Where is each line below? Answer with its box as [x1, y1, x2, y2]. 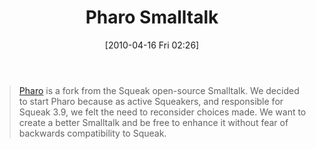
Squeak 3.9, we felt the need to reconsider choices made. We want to [18, 106, 307, 118]
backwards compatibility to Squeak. [18, 127, 167, 139]
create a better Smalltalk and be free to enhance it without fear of [18, 116, 289, 128]
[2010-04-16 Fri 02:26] [104, 39, 200, 51]
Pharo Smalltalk [85, 6, 219, 29]
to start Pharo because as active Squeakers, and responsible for [18, 95, 284, 107]
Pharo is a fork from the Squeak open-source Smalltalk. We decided [18, 84, 300, 96]
